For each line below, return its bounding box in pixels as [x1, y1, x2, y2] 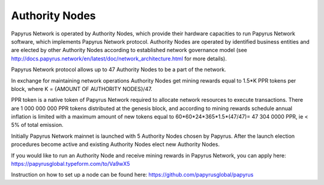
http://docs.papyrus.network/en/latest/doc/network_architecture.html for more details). [11, 54, 227, 62]
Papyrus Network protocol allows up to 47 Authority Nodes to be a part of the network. [11, 66, 226, 73]
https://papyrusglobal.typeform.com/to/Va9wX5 [11, 160, 130, 168]
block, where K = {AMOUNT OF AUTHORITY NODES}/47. [11, 85, 152, 92]
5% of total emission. [11, 122, 64, 129]
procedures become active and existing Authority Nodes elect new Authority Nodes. [11, 141, 220, 148]
